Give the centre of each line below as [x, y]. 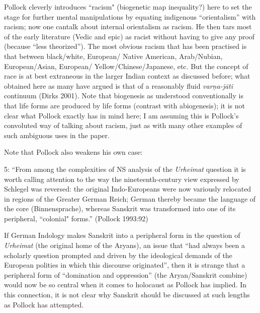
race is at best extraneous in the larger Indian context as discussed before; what [127, 76]
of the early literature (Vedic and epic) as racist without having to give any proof [129, 36]
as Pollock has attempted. [44, 304]
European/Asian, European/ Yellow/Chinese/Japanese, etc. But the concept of [126, 66]
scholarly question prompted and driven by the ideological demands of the [118, 255]
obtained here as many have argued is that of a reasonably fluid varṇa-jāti [119, 85]
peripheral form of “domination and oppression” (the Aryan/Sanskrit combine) [126, 274]
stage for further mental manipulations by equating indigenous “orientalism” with [130, 16]
